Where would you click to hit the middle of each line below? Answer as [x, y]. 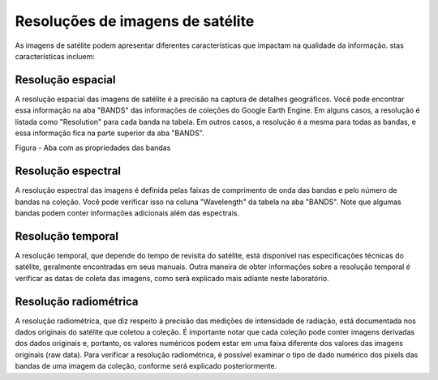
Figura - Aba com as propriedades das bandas [93, 148]
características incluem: [55, 56]
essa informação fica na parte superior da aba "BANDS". [109, 133]
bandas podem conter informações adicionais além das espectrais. [127, 213]
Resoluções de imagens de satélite [135, 21]
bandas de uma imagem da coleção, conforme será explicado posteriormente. [146, 366]
